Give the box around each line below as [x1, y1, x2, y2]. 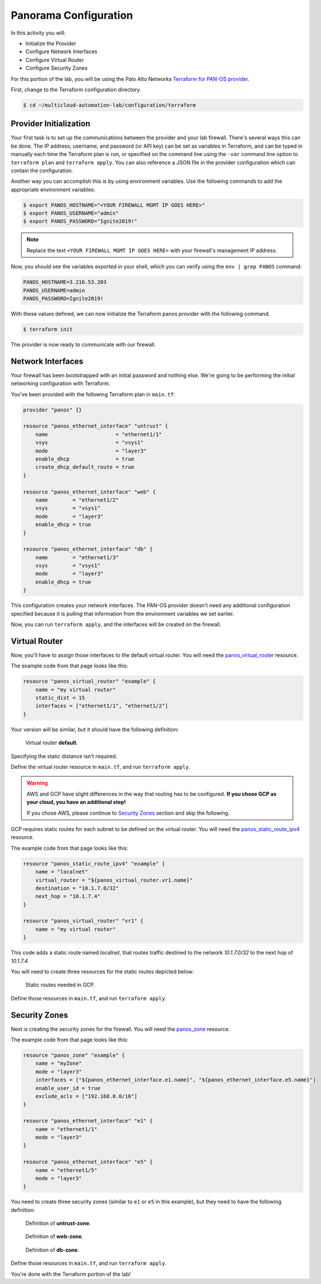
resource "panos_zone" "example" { [23, 1052, 125, 1059]
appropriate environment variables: [11, 186, 96, 193]
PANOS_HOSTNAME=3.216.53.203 [23, 279, 107, 285]
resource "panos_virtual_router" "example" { [23, 678, 156, 685]
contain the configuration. [11, 167, 73, 174]
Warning [26, 779, 48, 786]
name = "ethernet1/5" [35, 1167, 98, 1173]
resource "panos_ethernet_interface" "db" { [23, 546, 153, 553]
